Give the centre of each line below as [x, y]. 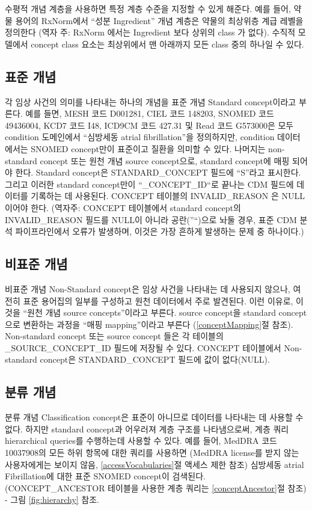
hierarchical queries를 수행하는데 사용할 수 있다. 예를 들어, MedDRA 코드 [141, 441]
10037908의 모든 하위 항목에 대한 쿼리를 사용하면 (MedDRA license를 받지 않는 [152, 453]
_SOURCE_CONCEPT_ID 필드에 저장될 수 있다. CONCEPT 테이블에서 [143, 347]
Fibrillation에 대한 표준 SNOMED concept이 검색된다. [106, 476]
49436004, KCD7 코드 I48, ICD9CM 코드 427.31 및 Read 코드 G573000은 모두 [149, 125]
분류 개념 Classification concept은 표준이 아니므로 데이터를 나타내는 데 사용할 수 [154, 417]
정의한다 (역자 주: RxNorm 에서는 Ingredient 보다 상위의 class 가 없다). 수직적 [150, 32]
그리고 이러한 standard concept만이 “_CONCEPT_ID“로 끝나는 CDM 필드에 [149, 184]
